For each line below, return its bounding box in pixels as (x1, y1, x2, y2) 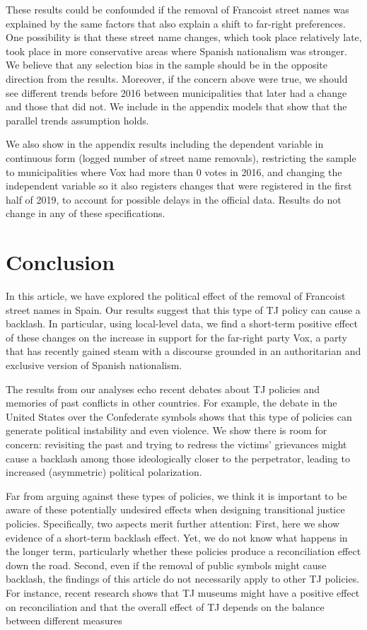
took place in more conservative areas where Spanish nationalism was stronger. (6, 43, 347, 58)
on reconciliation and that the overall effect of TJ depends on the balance (6, 599, 325, 614)
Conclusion (6, 247, 115, 276)
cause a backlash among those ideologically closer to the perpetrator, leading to (6, 450, 350, 465)
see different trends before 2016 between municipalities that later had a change (6, 85, 347, 100)
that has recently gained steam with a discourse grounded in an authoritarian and (6, 344, 361, 358)
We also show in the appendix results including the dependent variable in (6, 136, 324, 151)
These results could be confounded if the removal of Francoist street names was (6, 2, 349, 16)
